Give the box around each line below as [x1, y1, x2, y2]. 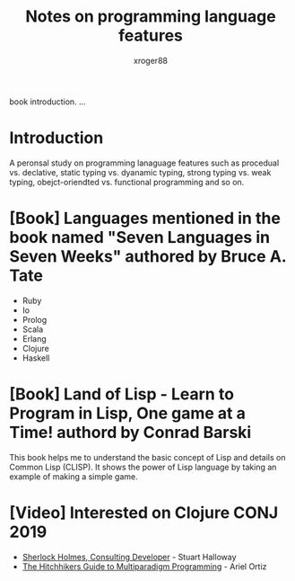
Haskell [22, 353, 50, 363]
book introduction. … [9, 96, 87, 107]
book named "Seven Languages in [9, 228, 271, 248]
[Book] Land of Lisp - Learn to [9, 384, 235, 404]
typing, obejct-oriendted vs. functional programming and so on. [9, 176, 245, 187]
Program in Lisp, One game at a [9, 403, 247, 424]
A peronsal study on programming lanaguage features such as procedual [9, 157, 280, 168]
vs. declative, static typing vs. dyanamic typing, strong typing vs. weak [9, 166, 272, 177]
